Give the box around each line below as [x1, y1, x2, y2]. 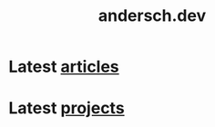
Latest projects [8, 98, 125, 119]
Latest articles [8, 56, 119, 77]
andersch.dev [97, 5, 207, 26]
